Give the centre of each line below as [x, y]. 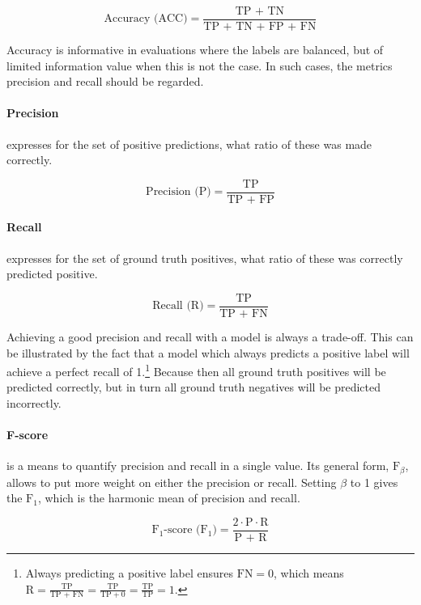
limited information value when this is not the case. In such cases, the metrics [200, 65]
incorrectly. [34, 402]
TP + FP [251, 199]
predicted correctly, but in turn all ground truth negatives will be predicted [194, 387]
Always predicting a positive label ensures [130, 573]
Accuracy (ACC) [146, 19]
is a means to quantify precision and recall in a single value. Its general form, [198, 465]
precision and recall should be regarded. [105, 81]
